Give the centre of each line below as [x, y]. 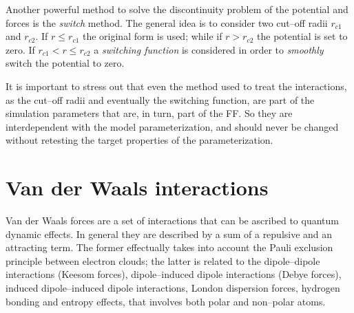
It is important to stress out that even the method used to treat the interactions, [176, 86]
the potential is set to [302, 36]
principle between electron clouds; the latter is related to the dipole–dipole [163, 260]
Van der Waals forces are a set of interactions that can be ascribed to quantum [172, 220]
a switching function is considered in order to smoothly [209, 49]
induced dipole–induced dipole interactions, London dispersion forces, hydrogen [173, 288]
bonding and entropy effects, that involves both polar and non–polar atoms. [166, 301]
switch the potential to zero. [65, 63]
